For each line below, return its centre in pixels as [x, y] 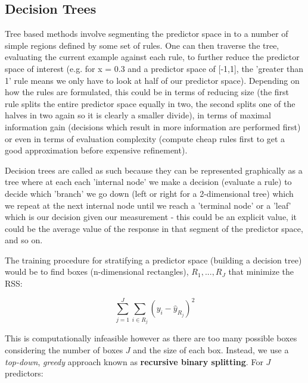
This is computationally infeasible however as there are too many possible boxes [151, 338]
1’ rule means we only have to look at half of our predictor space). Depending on [152, 80]
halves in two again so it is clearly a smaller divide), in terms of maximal [138, 115]
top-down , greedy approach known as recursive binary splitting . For [134, 361]
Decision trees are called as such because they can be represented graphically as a [154, 170]
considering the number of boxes [64, 350]
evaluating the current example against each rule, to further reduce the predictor [152, 57]
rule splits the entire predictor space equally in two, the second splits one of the [150, 103]
